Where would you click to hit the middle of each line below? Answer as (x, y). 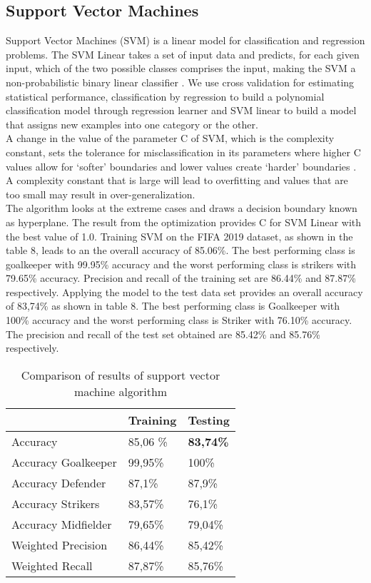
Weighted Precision (60, 544)
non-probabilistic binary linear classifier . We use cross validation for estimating (180, 82)
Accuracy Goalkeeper (64, 462)
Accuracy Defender (59, 482)
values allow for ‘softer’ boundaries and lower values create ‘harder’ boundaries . (181, 166)
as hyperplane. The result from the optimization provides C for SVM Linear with (184, 222)
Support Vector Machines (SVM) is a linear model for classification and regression (185, 40)
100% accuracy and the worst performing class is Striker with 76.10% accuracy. (179, 320)
